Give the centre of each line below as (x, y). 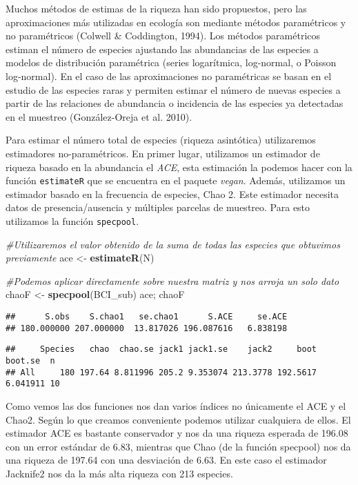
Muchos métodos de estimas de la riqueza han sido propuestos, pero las (156, 8)
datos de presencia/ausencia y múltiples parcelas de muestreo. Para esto (158, 207)
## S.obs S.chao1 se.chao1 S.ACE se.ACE (147, 317)
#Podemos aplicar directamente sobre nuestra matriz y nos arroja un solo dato (172, 280)
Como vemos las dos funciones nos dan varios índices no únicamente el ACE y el (176, 405)
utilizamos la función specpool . (72, 220)
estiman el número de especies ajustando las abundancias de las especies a (162, 49)
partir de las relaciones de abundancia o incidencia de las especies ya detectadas (175, 103)
